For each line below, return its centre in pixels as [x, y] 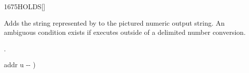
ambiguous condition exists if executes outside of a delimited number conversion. [125, 32]
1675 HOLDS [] [25, 6]
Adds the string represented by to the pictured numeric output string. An [114, 22]
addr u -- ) [20, 65]
